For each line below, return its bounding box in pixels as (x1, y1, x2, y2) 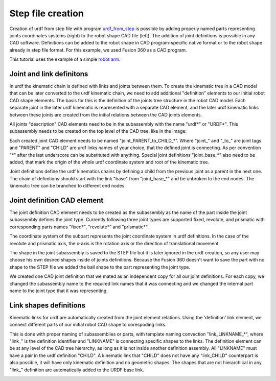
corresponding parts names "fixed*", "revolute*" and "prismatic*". (9, 224, 149, 230)
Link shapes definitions (9, 301, 86, 309)
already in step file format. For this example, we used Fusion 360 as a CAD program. (9, 46, 187, 53)
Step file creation (9, 8, 84, 19)
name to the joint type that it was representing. (9, 288, 108, 294)
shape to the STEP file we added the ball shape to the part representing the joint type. (9, 264, 190, 270)
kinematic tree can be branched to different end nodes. (9, 183, 126, 189)
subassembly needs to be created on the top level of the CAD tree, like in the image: (9, 128, 187, 134)
